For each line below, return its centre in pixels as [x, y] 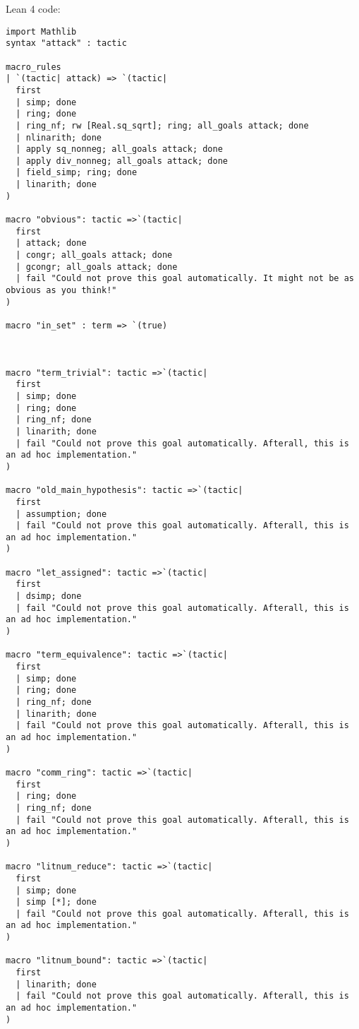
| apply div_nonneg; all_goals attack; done [122, 161]
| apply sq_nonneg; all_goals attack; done [119, 149]
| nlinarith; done [59, 137]
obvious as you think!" [61, 291]
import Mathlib [41, 31]
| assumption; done [61, 514]
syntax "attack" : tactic [66, 43]
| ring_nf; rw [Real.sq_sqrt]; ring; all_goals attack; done [162, 125]
